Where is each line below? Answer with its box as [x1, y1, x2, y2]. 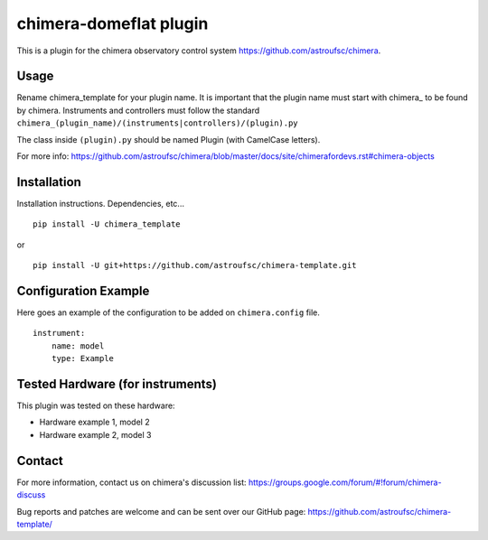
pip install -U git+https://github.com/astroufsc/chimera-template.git [33, 260, 357, 271]
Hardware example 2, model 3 [39, 429, 152, 440]
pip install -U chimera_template [33, 219, 181, 229]
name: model [51, 340, 105, 351]
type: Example [51, 353, 115, 364]
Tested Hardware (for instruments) [16, 376, 217, 392]
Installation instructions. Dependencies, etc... [16, 198, 185, 209]
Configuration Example [16, 283, 150, 298]
